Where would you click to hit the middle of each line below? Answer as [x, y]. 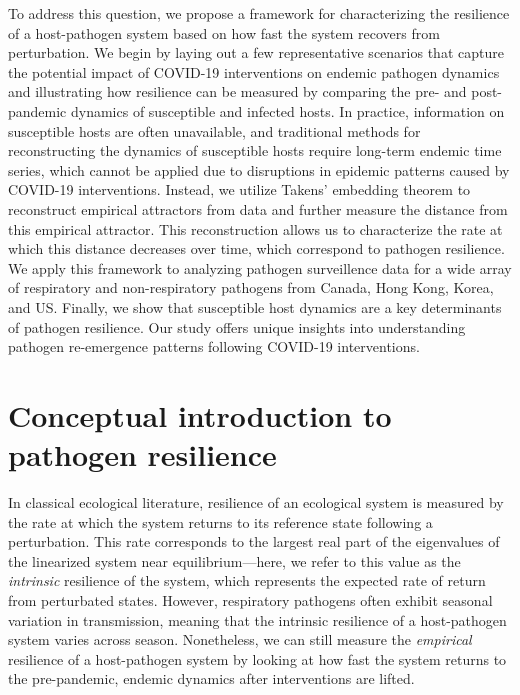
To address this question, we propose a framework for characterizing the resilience [259, 13]
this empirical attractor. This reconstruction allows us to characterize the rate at [255, 228]
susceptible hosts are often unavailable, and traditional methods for [214, 130]
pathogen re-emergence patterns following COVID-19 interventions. [214, 346]
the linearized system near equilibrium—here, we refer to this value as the [234, 560]
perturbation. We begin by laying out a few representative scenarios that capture [256, 52]
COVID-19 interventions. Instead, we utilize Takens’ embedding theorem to [239, 189]
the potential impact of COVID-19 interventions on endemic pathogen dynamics [254, 71]
